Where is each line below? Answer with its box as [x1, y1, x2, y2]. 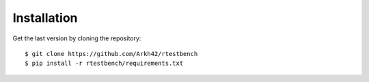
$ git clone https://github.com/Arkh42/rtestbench [25, 50, 198, 57]
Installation [12, 10, 78, 25]
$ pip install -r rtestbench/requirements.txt [25, 59, 184, 68]
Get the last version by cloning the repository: [12, 34, 141, 42]
